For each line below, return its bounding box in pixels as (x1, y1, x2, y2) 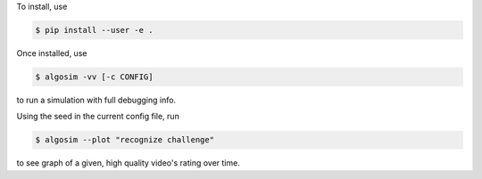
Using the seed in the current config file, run (16, 111, 180, 122)
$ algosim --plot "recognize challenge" (35, 134, 214, 145)
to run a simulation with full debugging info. (16, 94, 177, 105)
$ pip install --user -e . (35, 25, 154, 35)
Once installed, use (16, 47, 87, 58)
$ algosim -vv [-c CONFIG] (35, 71, 154, 82)
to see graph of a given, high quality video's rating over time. (16, 158, 240, 168)
